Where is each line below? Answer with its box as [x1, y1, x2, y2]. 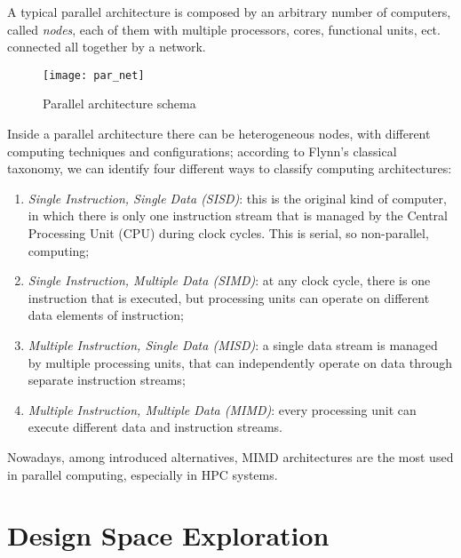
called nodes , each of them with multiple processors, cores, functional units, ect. [7, 20, 441, 38]
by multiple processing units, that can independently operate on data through [28, 353, 452, 371]
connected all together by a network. [7, 37, 206, 56]
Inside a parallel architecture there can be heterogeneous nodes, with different [7, 124, 431, 143]
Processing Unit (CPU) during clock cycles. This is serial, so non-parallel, [28, 224, 429, 242]
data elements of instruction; [28, 306, 184, 324]
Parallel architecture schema [43, 94, 196, 113]
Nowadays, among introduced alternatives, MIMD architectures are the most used [7, 447, 454, 466]
